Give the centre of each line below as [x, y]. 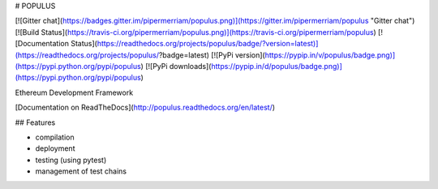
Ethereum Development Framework [74, 92]
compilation [55, 137]
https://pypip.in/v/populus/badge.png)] [330, 55]
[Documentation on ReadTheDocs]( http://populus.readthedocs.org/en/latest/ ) [145, 107]
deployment [55, 148]
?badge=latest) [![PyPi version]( [212, 55]
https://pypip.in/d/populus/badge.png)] [277, 66]
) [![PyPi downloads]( [176, 66]
